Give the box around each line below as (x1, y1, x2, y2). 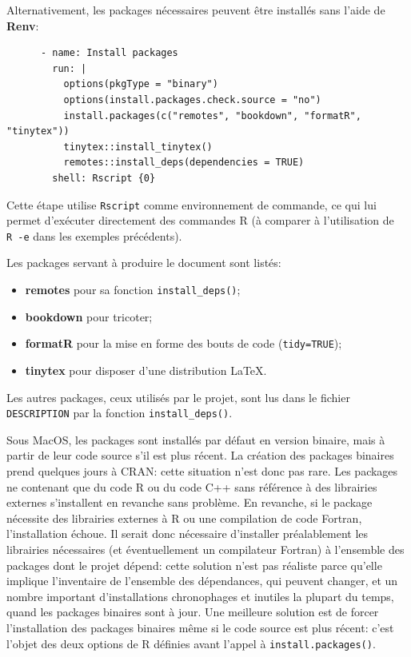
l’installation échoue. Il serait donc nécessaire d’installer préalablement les (6, 525, 369, 542)
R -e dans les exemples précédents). (6, 227, 182, 244)
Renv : (6, 17, 39, 34)
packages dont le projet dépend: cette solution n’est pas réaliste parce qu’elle (6, 556, 382, 573)
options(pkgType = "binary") (63, 78, 218, 90)
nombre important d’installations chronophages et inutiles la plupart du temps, (6, 587, 394, 604)
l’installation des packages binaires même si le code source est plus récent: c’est (6, 619, 394, 635)
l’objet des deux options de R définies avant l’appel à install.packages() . (6, 635, 376, 651)
